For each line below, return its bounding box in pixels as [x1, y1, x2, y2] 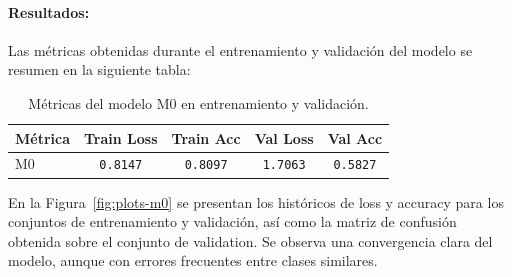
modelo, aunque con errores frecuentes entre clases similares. [8, 250, 378, 271]
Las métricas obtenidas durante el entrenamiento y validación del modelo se [8, 39, 473, 60]
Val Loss [254, 127, 314, 148]
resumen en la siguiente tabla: [8, 59, 191, 80]
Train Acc [171, 127, 241, 148]
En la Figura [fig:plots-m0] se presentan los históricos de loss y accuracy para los [8, 191, 504, 212]
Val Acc [327, 127, 383, 148]
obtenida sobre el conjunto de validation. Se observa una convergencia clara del [8, 230, 493, 251]
